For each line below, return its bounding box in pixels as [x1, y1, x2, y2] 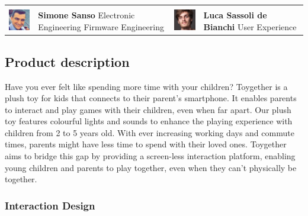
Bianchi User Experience [203, 20, 297, 33]
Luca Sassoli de [203, 9, 267, 21]
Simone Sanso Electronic [38, 9, 135, 21]
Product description [5, 52, 130, 70]
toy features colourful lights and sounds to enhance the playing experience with [5, 115, 293, 127]
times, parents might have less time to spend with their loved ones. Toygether [5, 138, 287, 150]
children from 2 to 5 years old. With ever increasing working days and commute [5, 126, 294, 138]
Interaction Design [5, 198, 95, 212]
